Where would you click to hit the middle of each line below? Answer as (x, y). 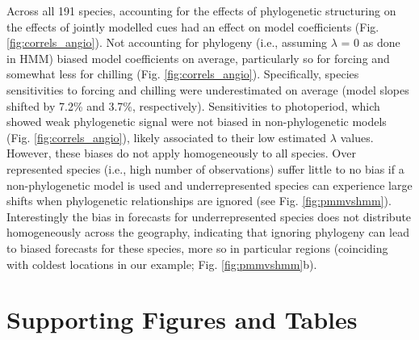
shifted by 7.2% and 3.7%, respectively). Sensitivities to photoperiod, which (193, 105)
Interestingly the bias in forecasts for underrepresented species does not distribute (209, 216)
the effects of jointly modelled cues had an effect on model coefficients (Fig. (193, 26)
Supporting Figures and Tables (182, 319)
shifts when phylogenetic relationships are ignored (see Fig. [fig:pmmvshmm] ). (199, 201)
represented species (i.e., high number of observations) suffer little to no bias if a (205, 168)
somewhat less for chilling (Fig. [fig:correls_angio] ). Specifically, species (183, 74)
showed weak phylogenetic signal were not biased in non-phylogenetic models (197, 122)
